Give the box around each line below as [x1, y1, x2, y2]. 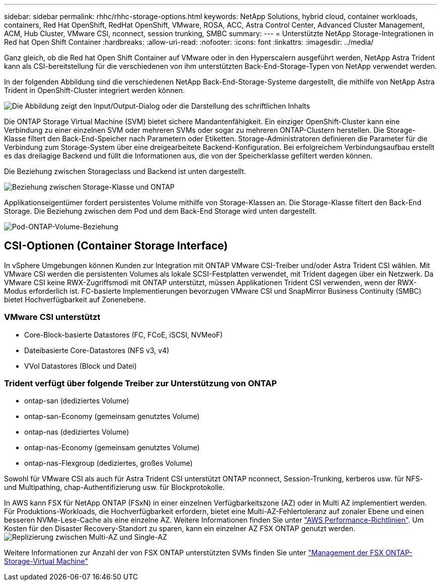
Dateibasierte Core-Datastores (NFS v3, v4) [24, 346, 170, 355]
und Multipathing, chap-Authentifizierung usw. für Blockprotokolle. [4, 483, 225, 492]
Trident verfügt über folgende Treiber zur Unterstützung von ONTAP [4, 378, 277, 388]
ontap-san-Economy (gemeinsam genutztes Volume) [24, 412, 200, 421]
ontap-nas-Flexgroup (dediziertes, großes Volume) [24, 459, 193, 468]
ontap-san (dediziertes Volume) [24, 396, 129, 405]
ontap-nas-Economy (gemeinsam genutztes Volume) [24, 443, 200, 452]
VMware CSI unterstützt [4, 312, 101, 322]
